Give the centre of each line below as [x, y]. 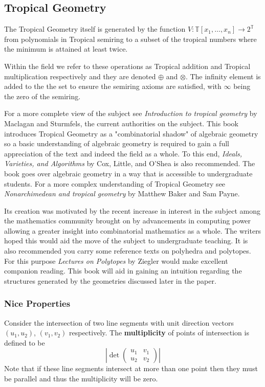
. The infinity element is [223, 76]
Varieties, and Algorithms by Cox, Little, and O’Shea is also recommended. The [130, 163]
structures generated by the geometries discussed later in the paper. [110, 280]
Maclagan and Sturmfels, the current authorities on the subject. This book [121, 123]
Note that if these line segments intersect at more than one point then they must [131, 368]
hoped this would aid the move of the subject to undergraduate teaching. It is [126, 241]
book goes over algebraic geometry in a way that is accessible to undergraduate [128, 173]
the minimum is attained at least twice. [66, 49]
